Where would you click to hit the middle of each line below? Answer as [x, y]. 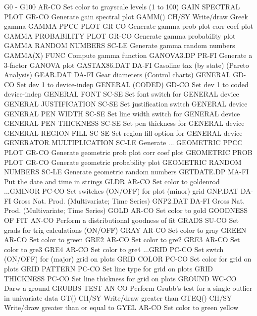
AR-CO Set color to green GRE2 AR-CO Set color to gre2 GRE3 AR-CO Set [122, 239]
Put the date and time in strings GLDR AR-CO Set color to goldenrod [112, 181]
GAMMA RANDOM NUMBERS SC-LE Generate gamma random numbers [120, 45]
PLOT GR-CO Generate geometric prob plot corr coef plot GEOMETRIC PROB [128, 152]
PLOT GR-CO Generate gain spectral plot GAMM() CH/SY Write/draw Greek [126, 16]
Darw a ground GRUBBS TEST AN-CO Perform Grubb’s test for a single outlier [128, 288]
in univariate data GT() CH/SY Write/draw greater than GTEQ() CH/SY [118, 297]
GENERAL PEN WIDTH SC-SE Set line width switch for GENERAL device [122, 113]
